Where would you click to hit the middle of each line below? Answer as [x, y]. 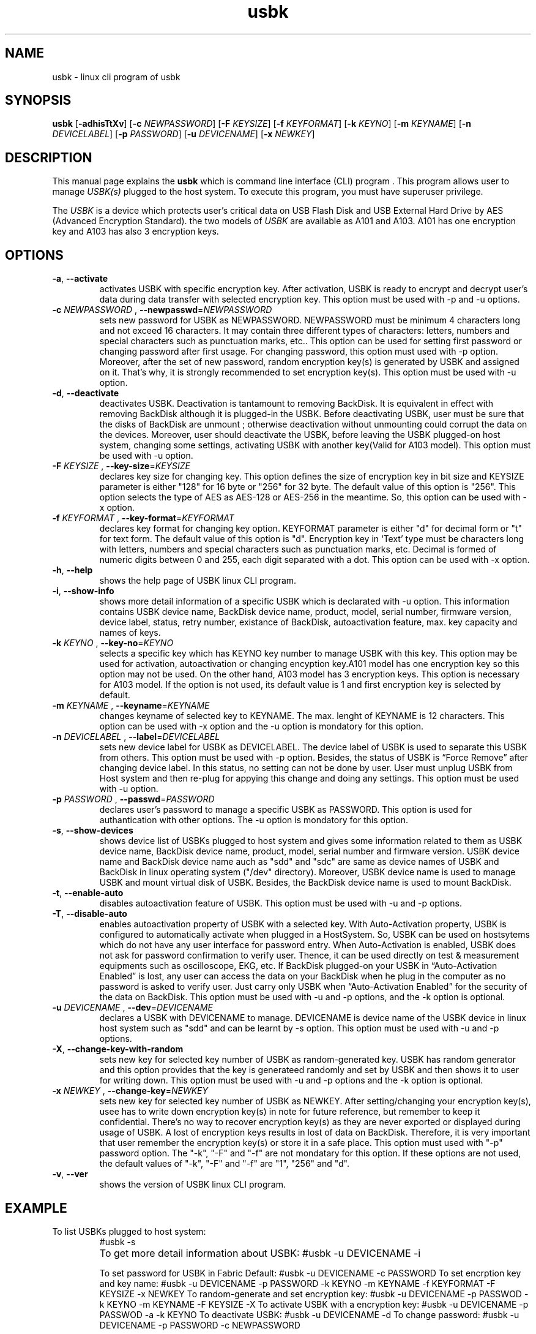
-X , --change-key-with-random [118, 1049]
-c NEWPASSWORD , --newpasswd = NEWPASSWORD [162, 310]
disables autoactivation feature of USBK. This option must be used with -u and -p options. [281, 903]
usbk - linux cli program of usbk [116, 77]
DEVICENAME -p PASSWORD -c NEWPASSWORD [200, 1325]
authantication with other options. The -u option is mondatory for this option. [254, 820]
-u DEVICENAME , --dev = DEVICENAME [132, 1008]
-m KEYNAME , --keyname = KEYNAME [131, 706]
